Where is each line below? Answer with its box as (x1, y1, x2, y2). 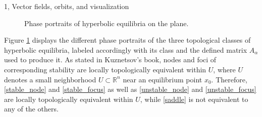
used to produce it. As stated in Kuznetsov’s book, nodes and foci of (4, 54, 217, 65)
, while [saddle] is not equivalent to (140, 93, 248, 104)
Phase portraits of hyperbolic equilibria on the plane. (24, 18, 189, 28)
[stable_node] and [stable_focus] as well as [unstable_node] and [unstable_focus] (4, 84, 256, 94)
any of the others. (4, 103, 59, 114)
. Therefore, (211, 74, 247, 84)
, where (213, 64, 236, 74)
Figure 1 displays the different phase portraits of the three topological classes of (4, 35, 251, 45)
